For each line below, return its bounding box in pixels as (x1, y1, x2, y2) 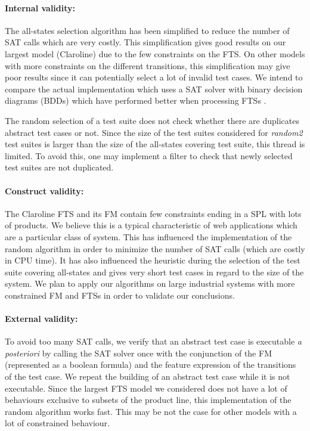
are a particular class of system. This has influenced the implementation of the (5, 230, 292, 243)
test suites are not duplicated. (5, 161, 114, 173)
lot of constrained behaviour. (5, 417, 110, 429)
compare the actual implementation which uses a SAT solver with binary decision (5, 82, 303, 95)
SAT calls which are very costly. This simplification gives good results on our (5, 36, 286, 48)
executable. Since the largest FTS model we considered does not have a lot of (5, 382, 287, 394)
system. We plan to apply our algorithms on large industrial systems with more (5, 277, 295, 290)
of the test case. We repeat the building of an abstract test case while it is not (5, 370, 290, 383)
